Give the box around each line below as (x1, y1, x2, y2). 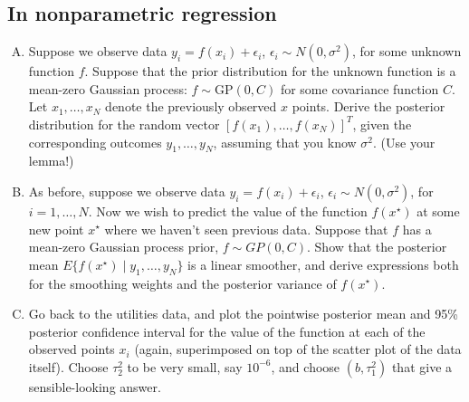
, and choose (271, 357, 340, 376)
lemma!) (28, 151, 74, 170)
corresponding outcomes (28, 132, 162, 151)
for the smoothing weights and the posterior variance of (28, 273, 337, 292)
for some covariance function (280, 79, 439, 98)
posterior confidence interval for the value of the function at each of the (28, 321, 426, 340)
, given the (352, 114, 412, 133)
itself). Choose (28, 357, 109, 376)
